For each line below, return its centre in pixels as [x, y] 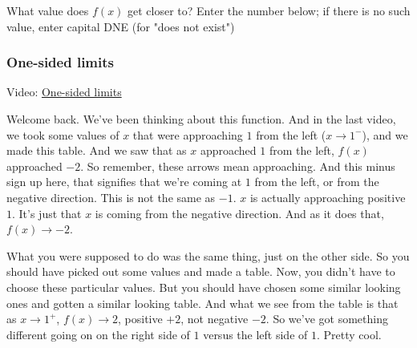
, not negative [215, 319]
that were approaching [188, 134]
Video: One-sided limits [64, 92]
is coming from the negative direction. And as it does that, [239, 213]
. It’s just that [47, 213]
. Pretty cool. [349, 334]
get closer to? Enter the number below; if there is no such [269, 10]
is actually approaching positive [328, 197]
